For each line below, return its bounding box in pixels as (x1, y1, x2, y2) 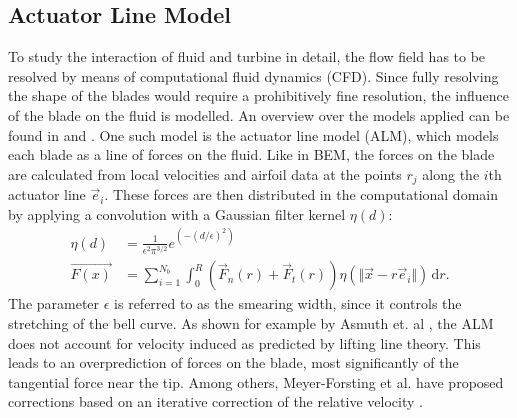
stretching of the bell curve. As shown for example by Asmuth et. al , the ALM (8, 312, 494, 333)
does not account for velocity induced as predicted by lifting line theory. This (8, 332, 481, 353)
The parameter (8, 293, 100, 314)
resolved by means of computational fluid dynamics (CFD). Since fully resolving (8, 65, 499, 86)
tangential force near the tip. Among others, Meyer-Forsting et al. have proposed (8, 371, 504, 392)
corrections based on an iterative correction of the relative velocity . (8, 391, 423, 412)
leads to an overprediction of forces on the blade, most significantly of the (8, 352, 459, 373)
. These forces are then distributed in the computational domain (104, 184, 498, 205)
